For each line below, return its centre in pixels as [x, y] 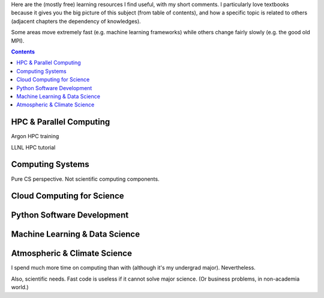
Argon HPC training [35, 136]
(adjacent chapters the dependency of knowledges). [76, 21]
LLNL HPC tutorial [33, 147]
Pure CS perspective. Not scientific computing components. [85, 179]
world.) [20, 287]
